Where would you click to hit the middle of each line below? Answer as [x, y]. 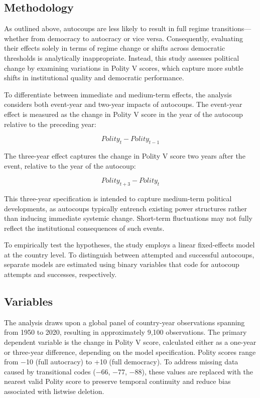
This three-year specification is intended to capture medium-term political [118, 198]
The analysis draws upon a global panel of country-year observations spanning [124, 322]
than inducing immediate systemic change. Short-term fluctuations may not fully [128, 218]
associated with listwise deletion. [54, 391]
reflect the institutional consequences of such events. [84, 228]
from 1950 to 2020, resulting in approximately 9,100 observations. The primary [125, 332]
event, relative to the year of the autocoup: [70, 165]
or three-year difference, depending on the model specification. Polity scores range [130, 352]
